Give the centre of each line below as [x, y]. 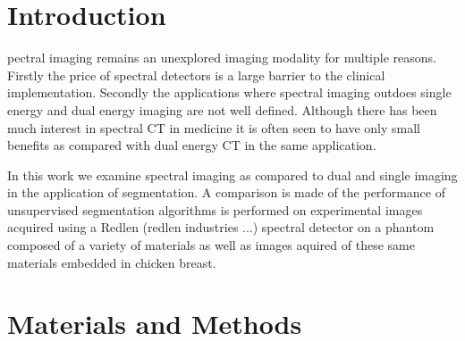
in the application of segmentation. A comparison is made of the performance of [226, 192]
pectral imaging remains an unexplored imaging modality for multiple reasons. [222, 58]
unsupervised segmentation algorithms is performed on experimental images [215, 209]
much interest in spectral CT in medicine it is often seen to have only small [214, 127]
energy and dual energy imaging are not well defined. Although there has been [222, 109]
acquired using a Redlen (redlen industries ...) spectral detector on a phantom [221, 227]
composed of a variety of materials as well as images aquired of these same [211, 245]
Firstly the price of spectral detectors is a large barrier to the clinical [196, 75]
